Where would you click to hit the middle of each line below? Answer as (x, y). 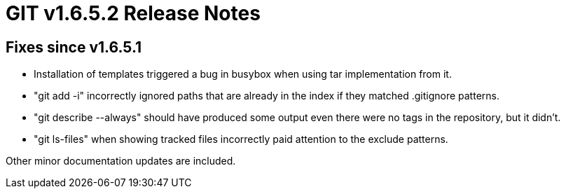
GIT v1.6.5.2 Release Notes (133, 13)
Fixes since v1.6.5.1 (74, 47)
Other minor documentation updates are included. (121, 161)
